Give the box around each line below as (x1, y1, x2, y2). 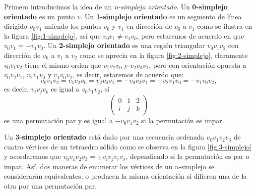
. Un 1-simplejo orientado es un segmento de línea (80, 11, 242, 21)
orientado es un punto (4, 11, 75, 21)
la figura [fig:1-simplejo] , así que (4, 30, 101, 41)
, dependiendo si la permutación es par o (126, 151, 250, 161)
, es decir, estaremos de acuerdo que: (72, 69, 184, 80)
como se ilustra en (197, 21, 253, 31)
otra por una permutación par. (4, 181, 97, 191)
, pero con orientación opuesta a (149, 59, 247, 70)
